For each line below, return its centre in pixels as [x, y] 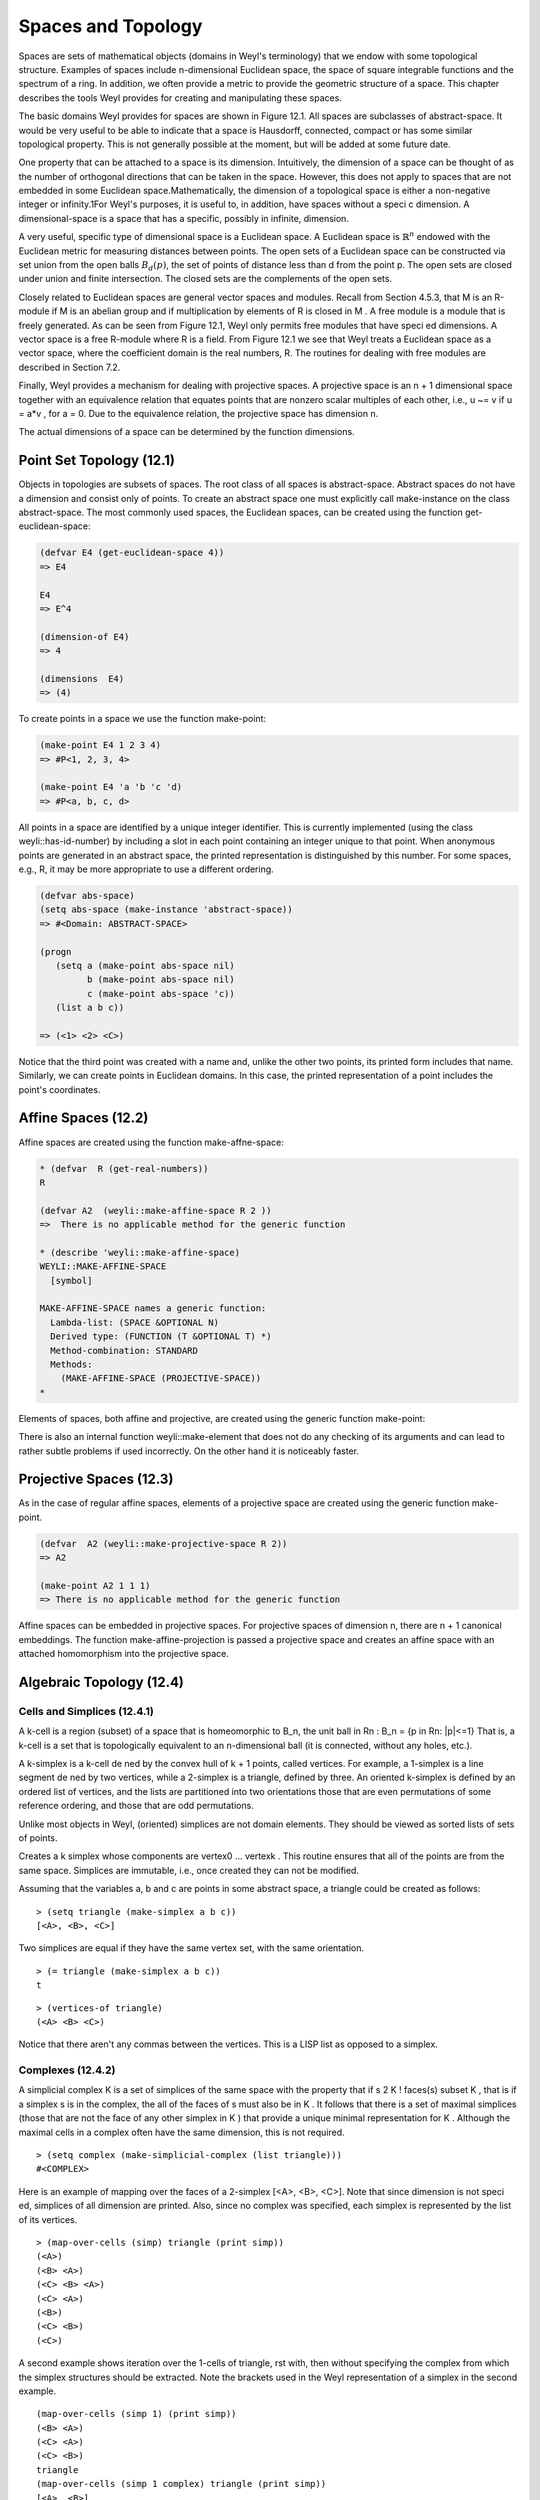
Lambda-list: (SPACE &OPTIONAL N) [135, 1322]
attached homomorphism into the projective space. [123, 1654]
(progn [55, 951]
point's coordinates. [59, 1089]
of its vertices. [48, 2219]
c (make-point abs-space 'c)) [160, 993]
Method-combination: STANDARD [124, 1350]
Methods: [71, 1364]
